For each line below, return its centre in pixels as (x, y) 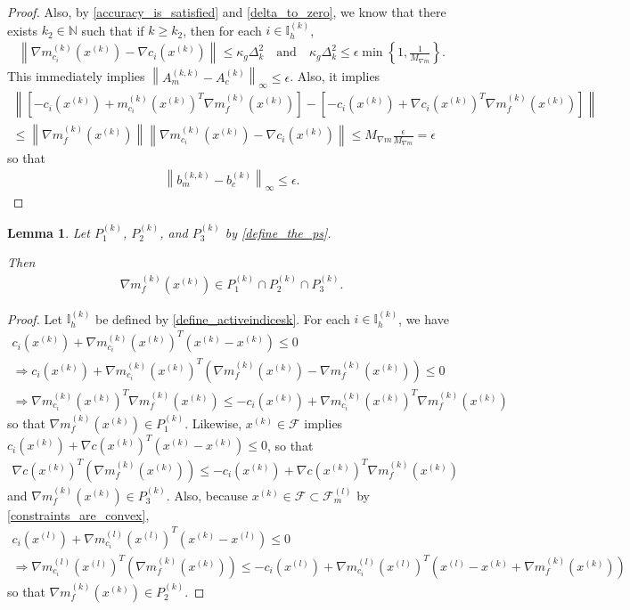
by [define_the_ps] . (278, 232)
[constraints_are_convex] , (78, 514)
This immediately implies (76, 76)
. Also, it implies (335, 76)
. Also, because (207, 495)
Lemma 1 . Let (49, 232)
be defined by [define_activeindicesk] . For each (223, 318)
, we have (424, 318)
